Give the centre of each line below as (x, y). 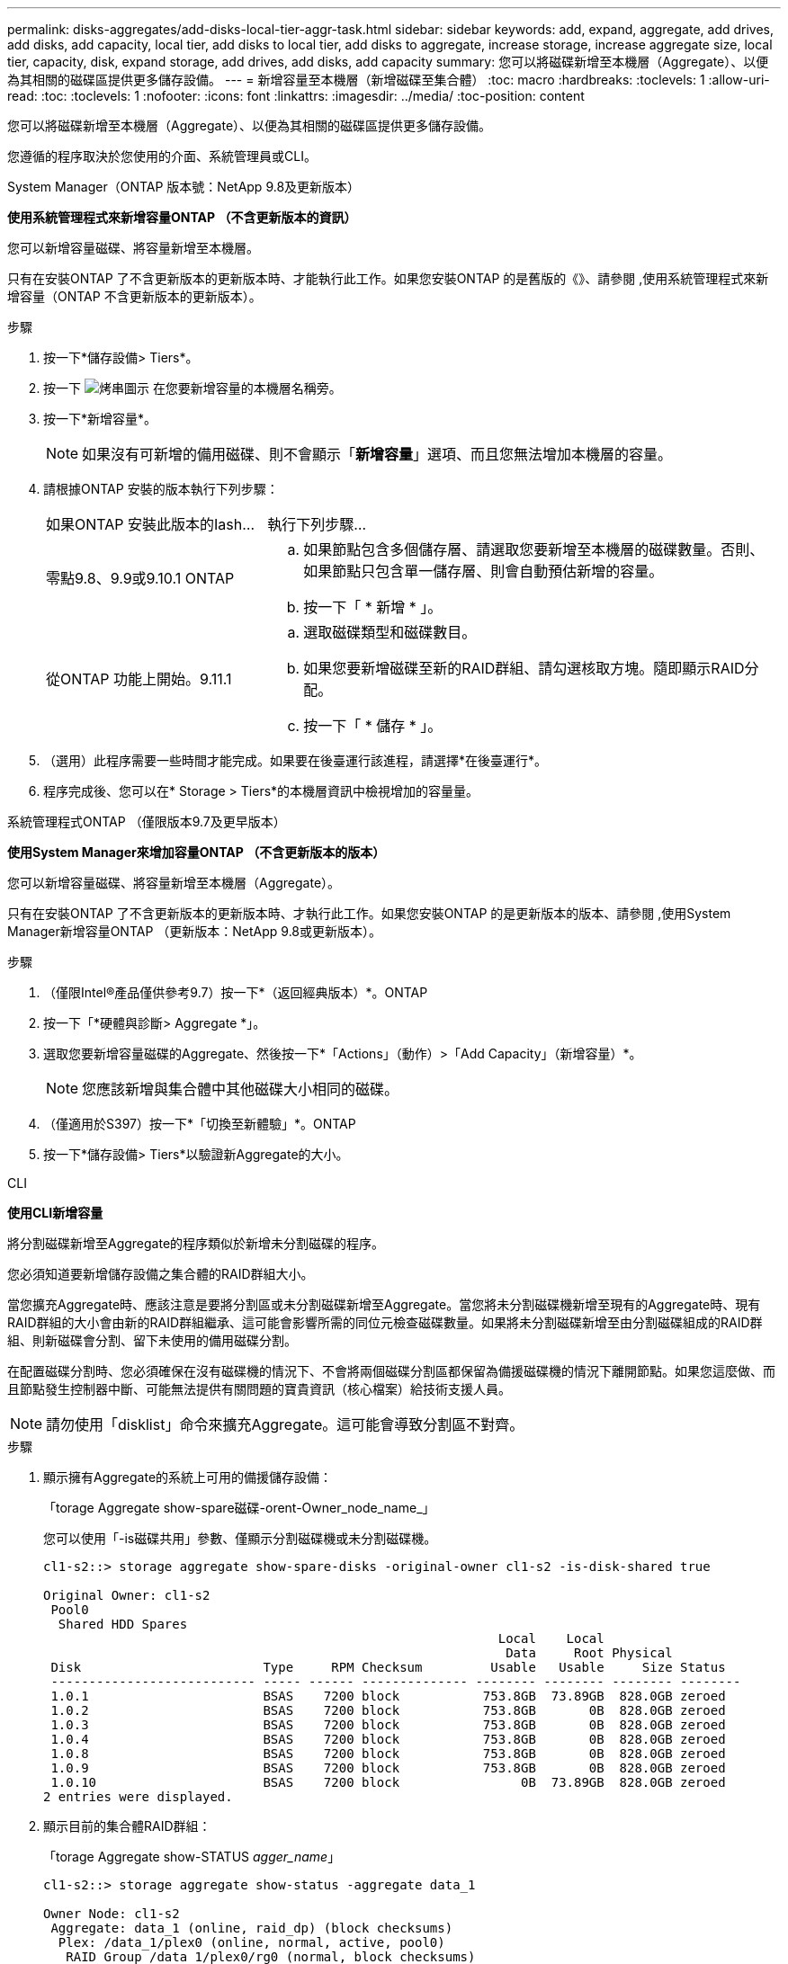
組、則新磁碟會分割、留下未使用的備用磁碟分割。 (152, 1340)
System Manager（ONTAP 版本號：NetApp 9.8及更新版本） (184, 187)
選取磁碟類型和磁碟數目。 (390, 632)
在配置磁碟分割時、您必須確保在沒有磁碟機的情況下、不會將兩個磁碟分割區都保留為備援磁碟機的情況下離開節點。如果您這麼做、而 (391, 1371)
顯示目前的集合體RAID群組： (127, 1826)
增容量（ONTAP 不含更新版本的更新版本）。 (134, 296)
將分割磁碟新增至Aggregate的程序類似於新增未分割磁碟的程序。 (196, 1243)
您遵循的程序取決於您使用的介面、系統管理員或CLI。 (162, 156)
